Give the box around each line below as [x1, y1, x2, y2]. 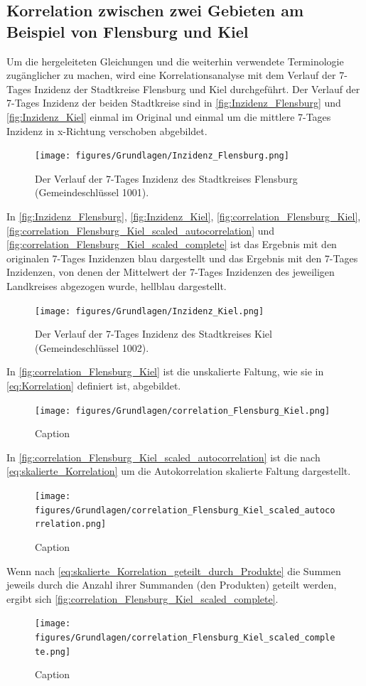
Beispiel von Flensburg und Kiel [6, 20, 249, 42]
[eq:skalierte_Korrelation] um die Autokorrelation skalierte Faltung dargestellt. [6, 463, 351, 478]
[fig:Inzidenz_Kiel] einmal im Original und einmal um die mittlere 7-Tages [6, 109, 331, 124]
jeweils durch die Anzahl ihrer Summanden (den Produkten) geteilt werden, [6, 577, 337, 592]
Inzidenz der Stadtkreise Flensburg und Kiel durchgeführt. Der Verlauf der [34, 81, 360, 96]
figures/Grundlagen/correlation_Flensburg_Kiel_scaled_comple [35, 633, 335, 643]
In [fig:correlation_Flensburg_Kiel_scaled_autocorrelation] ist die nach [6, 449, 321, 464]
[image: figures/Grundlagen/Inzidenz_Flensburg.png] [35, 151, 289, 161]
